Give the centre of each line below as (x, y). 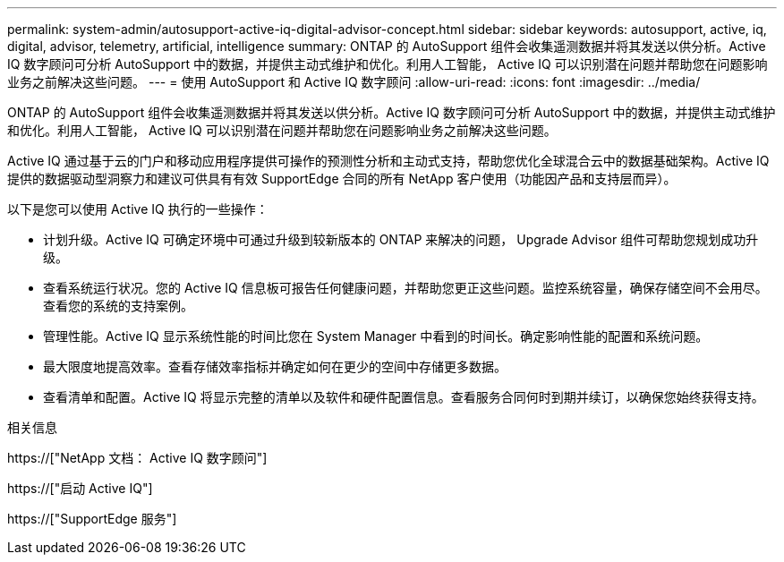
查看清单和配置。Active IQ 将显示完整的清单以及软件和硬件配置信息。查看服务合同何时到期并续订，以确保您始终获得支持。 (404, 397)
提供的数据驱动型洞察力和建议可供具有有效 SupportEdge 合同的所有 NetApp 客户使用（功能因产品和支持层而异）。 (342, 179)
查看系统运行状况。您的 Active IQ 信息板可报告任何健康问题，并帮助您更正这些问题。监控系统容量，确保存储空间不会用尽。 (405, 288)
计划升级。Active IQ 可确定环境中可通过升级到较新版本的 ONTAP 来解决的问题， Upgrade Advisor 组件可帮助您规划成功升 (401, 239)
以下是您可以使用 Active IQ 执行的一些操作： (138, 209)
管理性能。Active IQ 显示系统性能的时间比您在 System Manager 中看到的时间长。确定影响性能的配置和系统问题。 (376, 336)
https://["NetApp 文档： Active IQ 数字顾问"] (137, 458)
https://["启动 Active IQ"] (80, 488)
